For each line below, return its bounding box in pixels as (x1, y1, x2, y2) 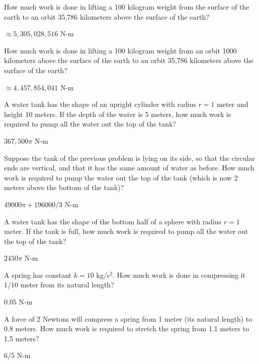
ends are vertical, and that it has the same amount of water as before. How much (4, 162, 254, 173)
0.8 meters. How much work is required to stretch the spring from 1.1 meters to (4, 323, 249, 334)
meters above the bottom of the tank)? (4, 182, 124, 193)
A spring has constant (4, 269, 72, 280)
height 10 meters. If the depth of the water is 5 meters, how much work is (4, 108, 231, 119)
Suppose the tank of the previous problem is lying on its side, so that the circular (4, 152, 255, 163)
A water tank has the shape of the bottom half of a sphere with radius (4, 216, 222, 226)
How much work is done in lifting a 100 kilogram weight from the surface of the (4, 2, 249, 12)
